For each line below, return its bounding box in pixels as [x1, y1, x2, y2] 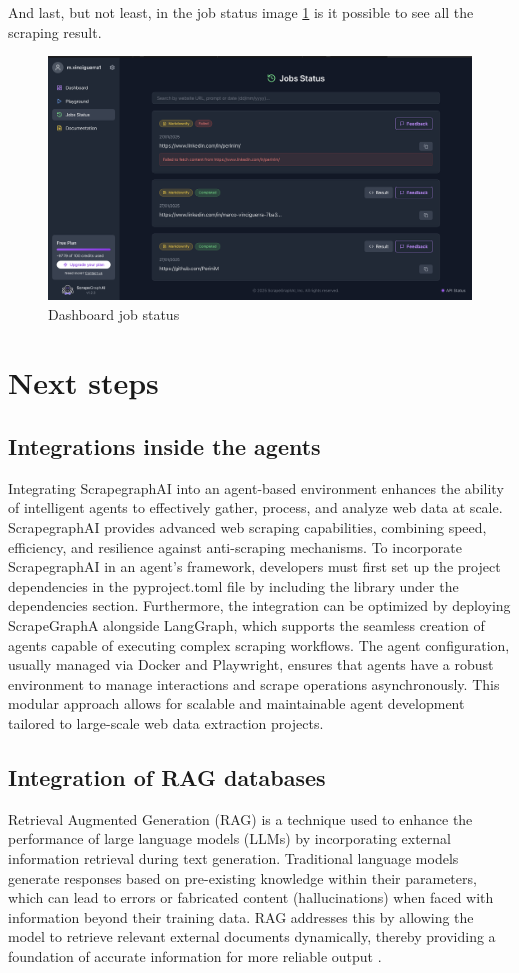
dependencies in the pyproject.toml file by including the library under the [8, 575, 459, 596]
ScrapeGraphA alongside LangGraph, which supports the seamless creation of [8, 614, 485, 635]
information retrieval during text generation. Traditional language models [8, 847, 459, 868]
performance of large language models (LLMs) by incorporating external [8, 828, 451, 849]
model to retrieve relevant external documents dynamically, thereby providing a [8, 926, 496, 947]
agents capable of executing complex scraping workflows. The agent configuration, [8, 634, 510, 655]
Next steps [8, 362, 159, 403]
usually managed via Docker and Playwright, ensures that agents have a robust [8, 654, 494, 675]
